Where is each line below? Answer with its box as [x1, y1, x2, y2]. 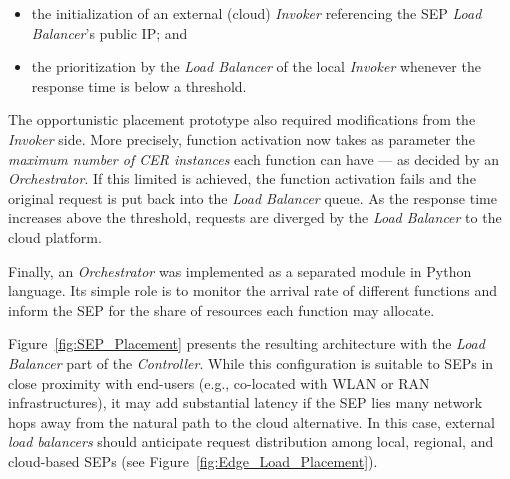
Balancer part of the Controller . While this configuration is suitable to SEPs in [8, 352, 494, 373]
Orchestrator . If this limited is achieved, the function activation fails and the [8, 168, 476, 189]
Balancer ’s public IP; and [31, 22, 188, 43]
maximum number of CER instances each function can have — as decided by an [8, 148, 499, 169]
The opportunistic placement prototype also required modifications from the [8, 109, 476, 130]
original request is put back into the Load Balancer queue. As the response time [8, 187, 497, 208]
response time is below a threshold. [31, 75, 247, 96]
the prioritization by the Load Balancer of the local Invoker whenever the [31, 56, 481, 77]
